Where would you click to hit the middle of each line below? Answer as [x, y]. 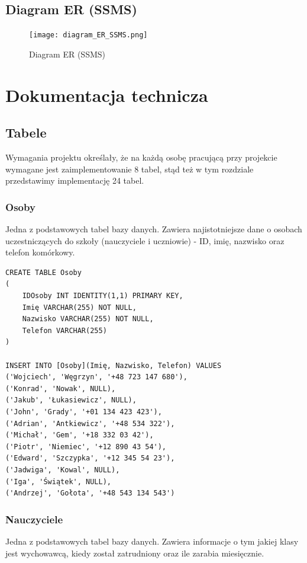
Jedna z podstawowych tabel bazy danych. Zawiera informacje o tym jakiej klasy [152, 541]
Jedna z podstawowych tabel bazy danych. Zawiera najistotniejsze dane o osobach [154, 229]
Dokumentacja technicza [107, 95]
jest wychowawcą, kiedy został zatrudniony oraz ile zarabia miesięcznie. [135, 553]
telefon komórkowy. [40, 252]
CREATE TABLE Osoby [43, 272]
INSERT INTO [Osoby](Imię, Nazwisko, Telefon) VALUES [114, 365]
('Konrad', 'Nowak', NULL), [61, 388]
